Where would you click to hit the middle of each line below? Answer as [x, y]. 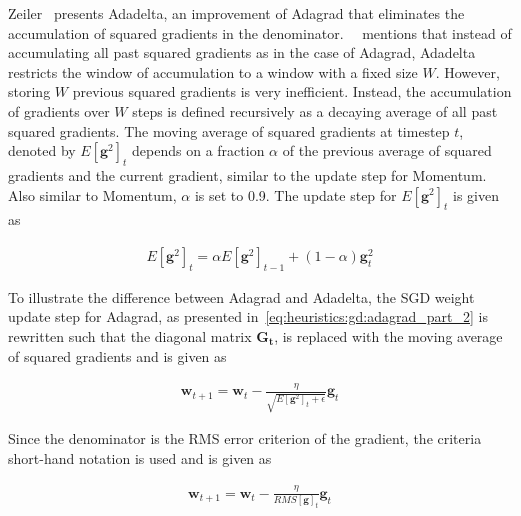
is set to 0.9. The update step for [295, 194]
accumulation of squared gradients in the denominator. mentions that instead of [260, 32]
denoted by [42, 150]
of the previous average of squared [387, 150]
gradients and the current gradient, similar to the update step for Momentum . [247, 174]
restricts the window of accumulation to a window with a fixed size [213, 71]
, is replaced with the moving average [388, 335]
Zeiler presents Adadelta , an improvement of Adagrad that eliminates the [236, 13]
